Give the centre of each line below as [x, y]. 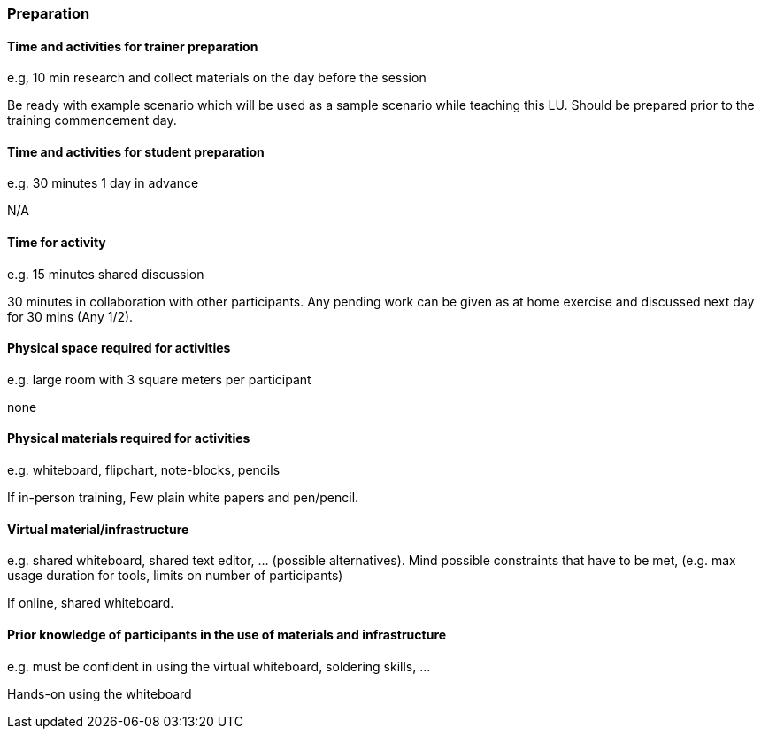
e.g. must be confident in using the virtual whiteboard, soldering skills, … [219, 666]
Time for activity [57, 243]
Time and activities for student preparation [136, 151]
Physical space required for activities [119, 348]
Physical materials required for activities [129, 438]
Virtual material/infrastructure [98, 529]
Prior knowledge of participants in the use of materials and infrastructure [227, 634]
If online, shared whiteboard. [91, 603]
